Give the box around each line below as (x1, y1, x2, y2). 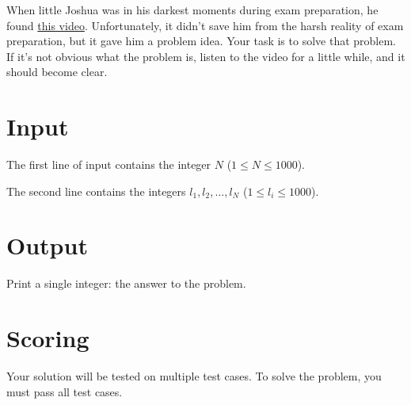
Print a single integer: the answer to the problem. (6, 275, 246, 292)
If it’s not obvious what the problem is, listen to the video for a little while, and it (6, 48, 405, 64)
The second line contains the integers (6, 182, 186, 199)
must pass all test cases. (6, 383, 123, 399)
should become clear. (6, 63, 108, 80)
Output (6, 229, 88, 262)
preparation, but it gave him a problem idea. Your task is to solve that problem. (6, 32, 397, 49)
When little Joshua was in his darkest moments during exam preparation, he (6, 2, 379, 17)
